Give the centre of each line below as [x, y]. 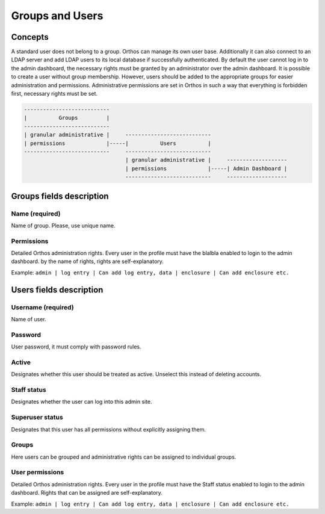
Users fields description [57, 290]
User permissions [38, 472]
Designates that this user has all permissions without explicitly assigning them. [109, 429]
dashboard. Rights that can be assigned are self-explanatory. [87, 493]
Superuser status [37, 417]
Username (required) [43, 307]
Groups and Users [57, 16]
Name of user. [29, 319]
